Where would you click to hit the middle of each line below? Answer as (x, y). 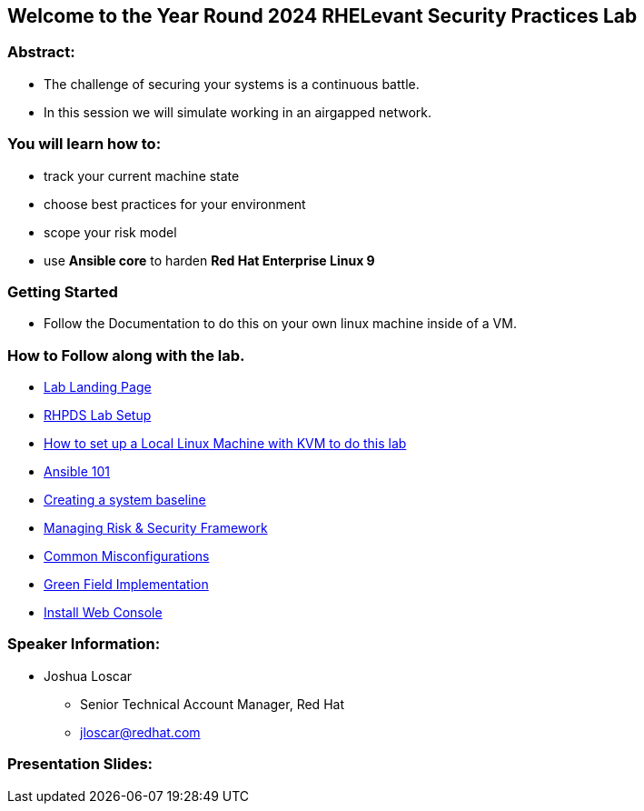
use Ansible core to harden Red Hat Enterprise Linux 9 (209, 260)
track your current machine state (142, 175)
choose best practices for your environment (175, 204)
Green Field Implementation (126, 585)
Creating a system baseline (125, 500)
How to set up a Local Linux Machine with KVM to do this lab (225, 444)
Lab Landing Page (98, 387)
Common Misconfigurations (127, 556)
